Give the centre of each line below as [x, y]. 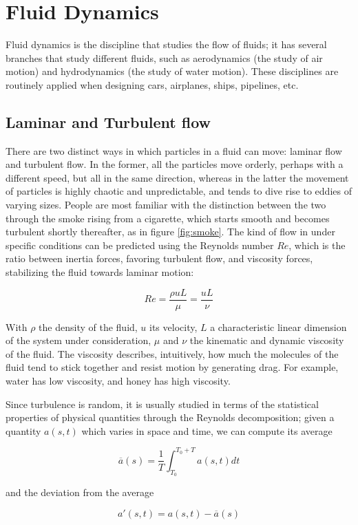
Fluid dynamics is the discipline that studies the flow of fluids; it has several [166, 44]
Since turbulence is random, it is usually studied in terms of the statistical [162, 404]
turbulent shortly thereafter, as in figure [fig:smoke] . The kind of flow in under [170, 232]
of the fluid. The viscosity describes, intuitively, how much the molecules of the [172, 353]
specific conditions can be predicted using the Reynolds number [140, 245]
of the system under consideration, [78, 340]
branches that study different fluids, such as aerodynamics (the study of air [164, 57]
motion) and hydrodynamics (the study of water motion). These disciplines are [172, 71]
